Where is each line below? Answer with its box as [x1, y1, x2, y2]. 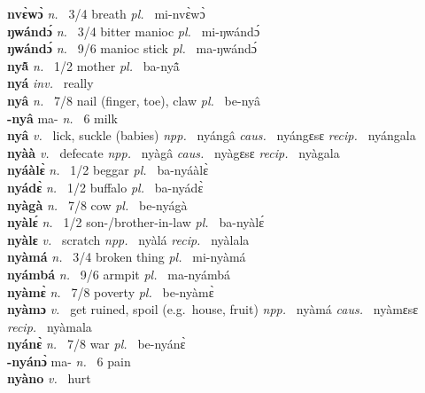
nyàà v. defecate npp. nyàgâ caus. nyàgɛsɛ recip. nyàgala [7, 143, 340, 161]
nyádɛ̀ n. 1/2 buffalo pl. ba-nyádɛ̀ [7, 177, 204, 196]
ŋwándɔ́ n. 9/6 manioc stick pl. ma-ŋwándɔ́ [7, 39, 258, 58]
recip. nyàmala [7, 317, 92, 335]
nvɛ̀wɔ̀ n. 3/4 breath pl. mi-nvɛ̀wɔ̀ [7, 4, 205, 22]
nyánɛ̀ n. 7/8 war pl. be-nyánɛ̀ [7, 334, 186, 353]
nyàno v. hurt [7, 369, 91, 388]
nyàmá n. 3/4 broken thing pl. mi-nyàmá [7, 248, 246, 266]
